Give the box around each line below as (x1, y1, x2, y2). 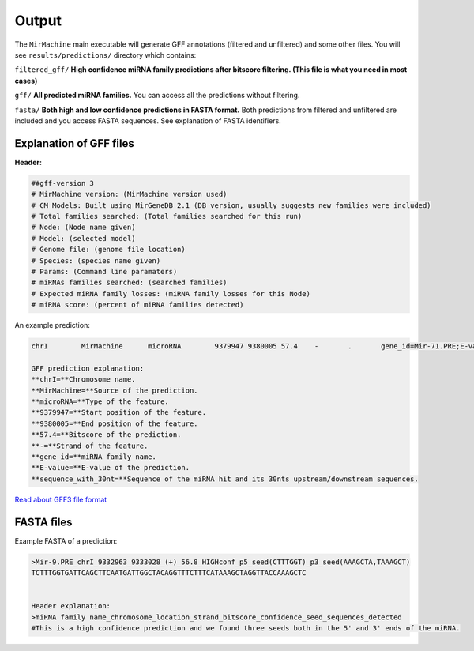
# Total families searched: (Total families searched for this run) (31, 212, 303, 220)
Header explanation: (31, 601, 111, 611)
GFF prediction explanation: (31, 363, 145, 373)
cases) (14, 76, 38, 85)
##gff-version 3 (31, 179, 95, 187)
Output (14, 12, 62, 29)
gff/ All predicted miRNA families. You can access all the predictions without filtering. (14, 91, 300, 100)
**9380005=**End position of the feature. (31, 419, 198, 428)
